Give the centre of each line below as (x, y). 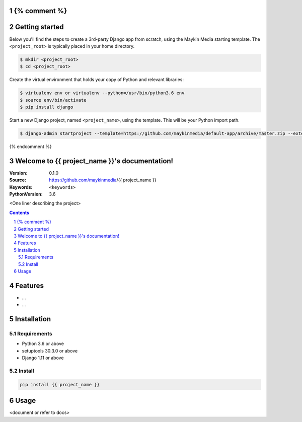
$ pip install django (47, 107)
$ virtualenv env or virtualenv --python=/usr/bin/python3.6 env (102, 93)
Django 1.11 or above (43, 358)
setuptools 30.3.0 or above (50, 350)
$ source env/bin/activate (53, 100)
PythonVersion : (26, 194)
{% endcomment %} (31, 147)
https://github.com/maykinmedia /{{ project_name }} (103, 180)
